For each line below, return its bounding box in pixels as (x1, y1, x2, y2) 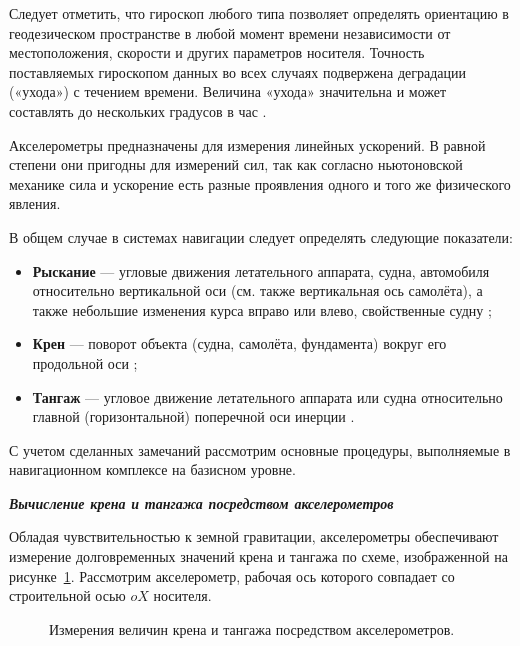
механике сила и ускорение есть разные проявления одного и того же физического (9, 173, 511, 194)
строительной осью (9, 585, 126, 606)
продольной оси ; (32, 352, 138, 373)
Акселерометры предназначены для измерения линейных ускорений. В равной (9, 134, 486, 155)
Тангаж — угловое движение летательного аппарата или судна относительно (32, 386, 503, 407)
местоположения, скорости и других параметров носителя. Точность (9, 42, 425, 63)
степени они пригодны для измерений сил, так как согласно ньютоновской (9, 154, 463, 175)
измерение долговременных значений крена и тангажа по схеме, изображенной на (9, 546, 508, 567)
